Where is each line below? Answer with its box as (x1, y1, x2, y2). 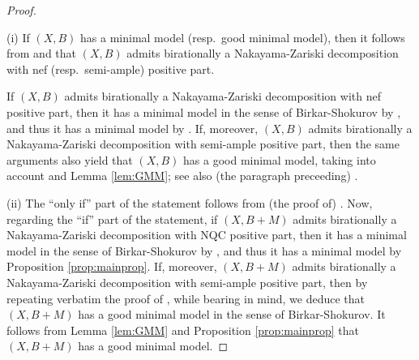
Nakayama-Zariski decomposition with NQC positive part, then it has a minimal (6, 226, 407, 243)
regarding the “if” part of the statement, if (6, 210, 218, 227)
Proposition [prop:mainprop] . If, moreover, (6, 258, 217, 275)
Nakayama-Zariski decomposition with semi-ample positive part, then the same (6, 135, 400, 152)
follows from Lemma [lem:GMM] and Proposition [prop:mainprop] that (6, 321, 359, 338)
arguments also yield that (6, 151, 133, 168)
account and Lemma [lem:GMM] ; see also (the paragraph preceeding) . (6, 167, 358, 184)
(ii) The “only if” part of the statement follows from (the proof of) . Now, (6, 194, 373, 211)
